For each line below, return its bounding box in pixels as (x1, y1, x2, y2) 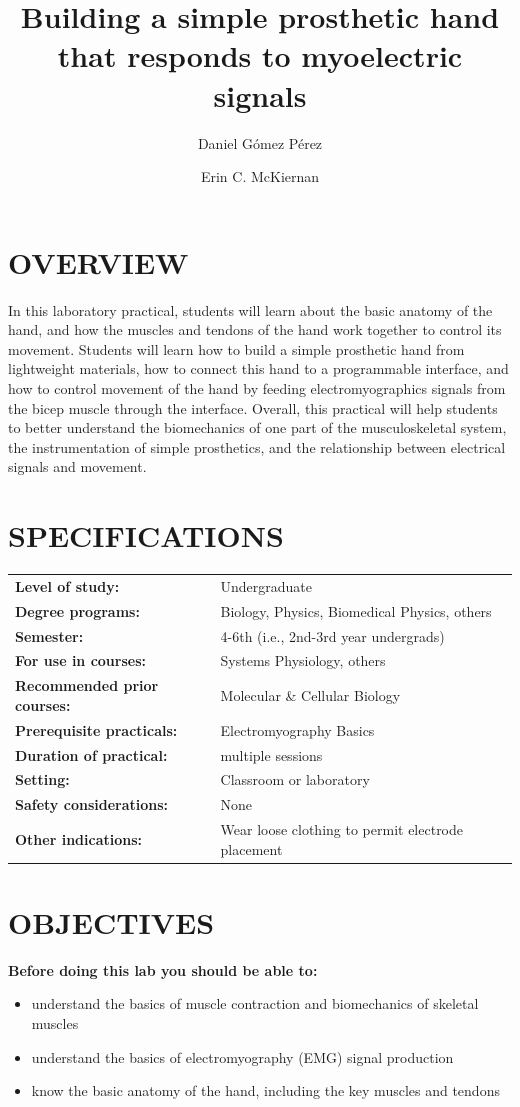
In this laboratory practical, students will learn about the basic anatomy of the (8, 299, 493, 320)
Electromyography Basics (220, 719, 375, 740)
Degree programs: (15, 600, 140, 621)
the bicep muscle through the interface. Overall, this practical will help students (8, 397, 498, 418)
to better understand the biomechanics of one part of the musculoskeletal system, (8, 417, 507, 438)
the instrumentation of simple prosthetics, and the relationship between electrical (8, 436, 506, 457)
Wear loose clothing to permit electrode (220, 819, 464, 840)
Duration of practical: (15, 744, 168, 765)
